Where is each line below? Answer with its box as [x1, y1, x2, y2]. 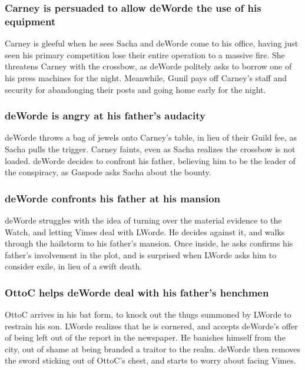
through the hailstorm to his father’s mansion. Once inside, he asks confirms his [5, 237, 293, 249]
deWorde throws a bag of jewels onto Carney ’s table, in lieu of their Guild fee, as [5, 131, 297, 144]
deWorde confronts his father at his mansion [5, 191, 221, 205]
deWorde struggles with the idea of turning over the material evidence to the [5, 214, 282, 226]
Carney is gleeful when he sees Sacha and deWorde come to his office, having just [5, 37, 299, 49]
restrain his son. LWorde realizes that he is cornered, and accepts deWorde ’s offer [5, 319, 298, 332]
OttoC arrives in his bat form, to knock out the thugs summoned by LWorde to [5, 308, 291, 321]
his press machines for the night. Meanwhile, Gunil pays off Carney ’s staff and [5, 71, 287, 84]
